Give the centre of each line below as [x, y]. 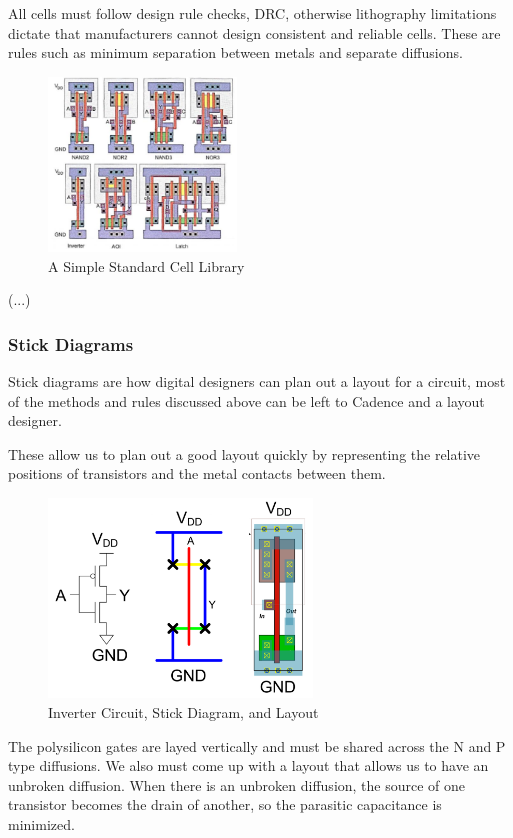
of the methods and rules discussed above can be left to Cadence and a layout [246, 400]
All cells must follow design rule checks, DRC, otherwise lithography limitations [252, 13]
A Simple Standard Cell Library [146, 265]
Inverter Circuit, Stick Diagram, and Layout [183, 711]
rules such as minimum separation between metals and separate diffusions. [235, 52]
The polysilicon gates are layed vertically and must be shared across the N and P [257, 745]
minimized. [41, 823]
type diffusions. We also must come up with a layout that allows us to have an [248, 765]
